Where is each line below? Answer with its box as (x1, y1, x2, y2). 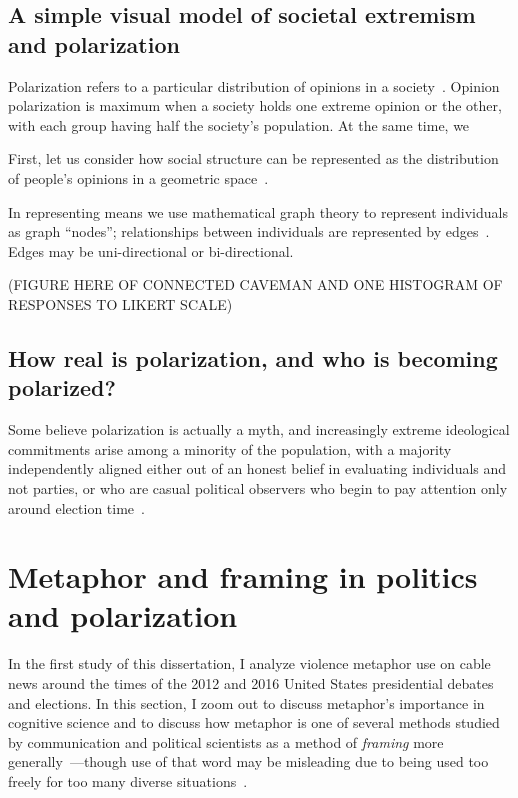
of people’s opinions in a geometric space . (8, 167, 269, 188)
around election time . (8, 497, 145, 518)
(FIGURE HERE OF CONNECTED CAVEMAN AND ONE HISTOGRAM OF (8, 274, 503, 295)
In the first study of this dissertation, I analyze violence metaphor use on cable (8, 653, 491, 674)
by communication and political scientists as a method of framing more (8, 731, 444, 752)
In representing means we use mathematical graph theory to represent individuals (8, 201, 508, 222)
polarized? (8, 372, 116, 403)
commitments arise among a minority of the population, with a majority (8, 438, 452, 459)
